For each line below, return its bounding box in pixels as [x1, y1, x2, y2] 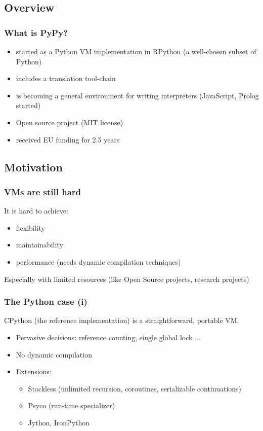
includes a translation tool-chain [16, 73, 116, 84]
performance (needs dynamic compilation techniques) [16, 256, 181, 267]
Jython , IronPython [28, 417, 90, 427]
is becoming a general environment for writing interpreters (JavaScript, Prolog [16, 90, 259, 100]
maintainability [16, 239, 63, 250]
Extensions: [16, 366, 52, 377]
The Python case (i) [4, 295, 87, 308]
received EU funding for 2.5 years [16, 134, 120, 145]
